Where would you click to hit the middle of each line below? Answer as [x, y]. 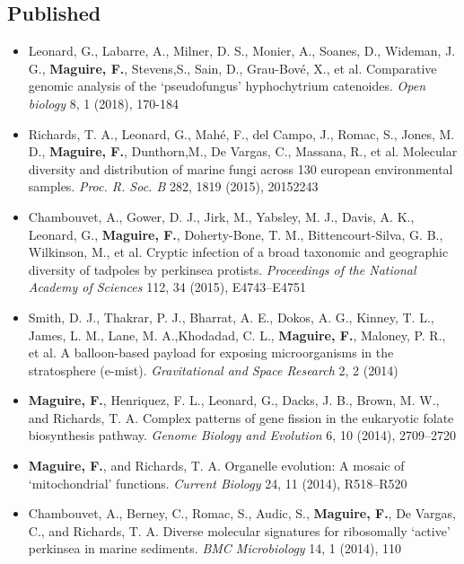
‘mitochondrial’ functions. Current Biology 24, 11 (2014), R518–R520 [218, 483]
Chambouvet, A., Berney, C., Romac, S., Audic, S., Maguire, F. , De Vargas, [242, 513]
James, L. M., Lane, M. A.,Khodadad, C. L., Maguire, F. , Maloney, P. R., [237, 335]
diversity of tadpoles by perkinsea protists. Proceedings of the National [222, 269]
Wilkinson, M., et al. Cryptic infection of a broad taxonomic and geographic [238, 252]
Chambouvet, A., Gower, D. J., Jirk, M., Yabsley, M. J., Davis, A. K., [221, 216]
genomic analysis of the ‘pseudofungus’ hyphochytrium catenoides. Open [227, 86]
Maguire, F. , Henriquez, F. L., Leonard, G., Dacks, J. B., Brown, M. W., [234, 400]
